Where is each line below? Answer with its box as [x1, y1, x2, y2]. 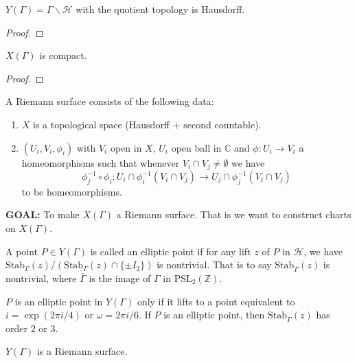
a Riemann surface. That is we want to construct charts [116, 207, 352, 222]
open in [110, 140, 142, 154]
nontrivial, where [5, 270, 77, 285]
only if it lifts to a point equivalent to [137, 294, 295, 308]
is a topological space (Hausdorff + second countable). [33, 117, 262, 131]
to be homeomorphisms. [21, 184, 122, 198]
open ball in [171, 140, 222, 154]
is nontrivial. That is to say [157, 257, 272, 272]
